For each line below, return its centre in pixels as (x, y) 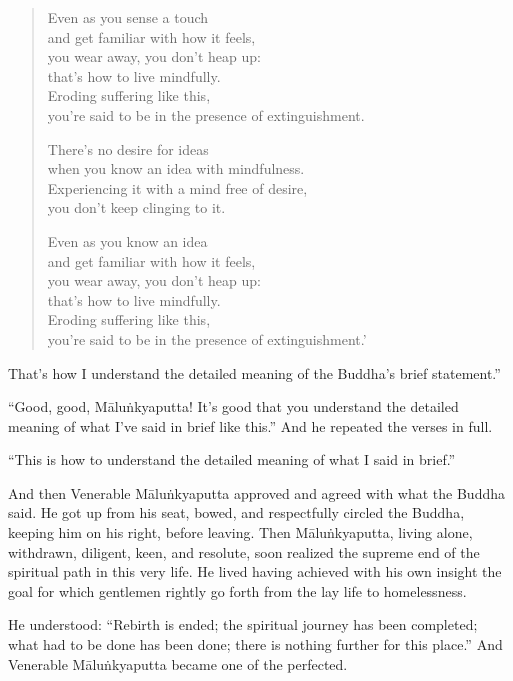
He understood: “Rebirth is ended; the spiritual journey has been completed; (243, 624)
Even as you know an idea (127, 240)
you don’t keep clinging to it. (136, 207)
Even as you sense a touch (128, 17)
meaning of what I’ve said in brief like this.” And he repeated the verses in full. (250, 425)
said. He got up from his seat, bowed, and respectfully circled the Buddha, (236, 512)
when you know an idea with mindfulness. (176, 168)
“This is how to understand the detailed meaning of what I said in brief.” (232, 459)
